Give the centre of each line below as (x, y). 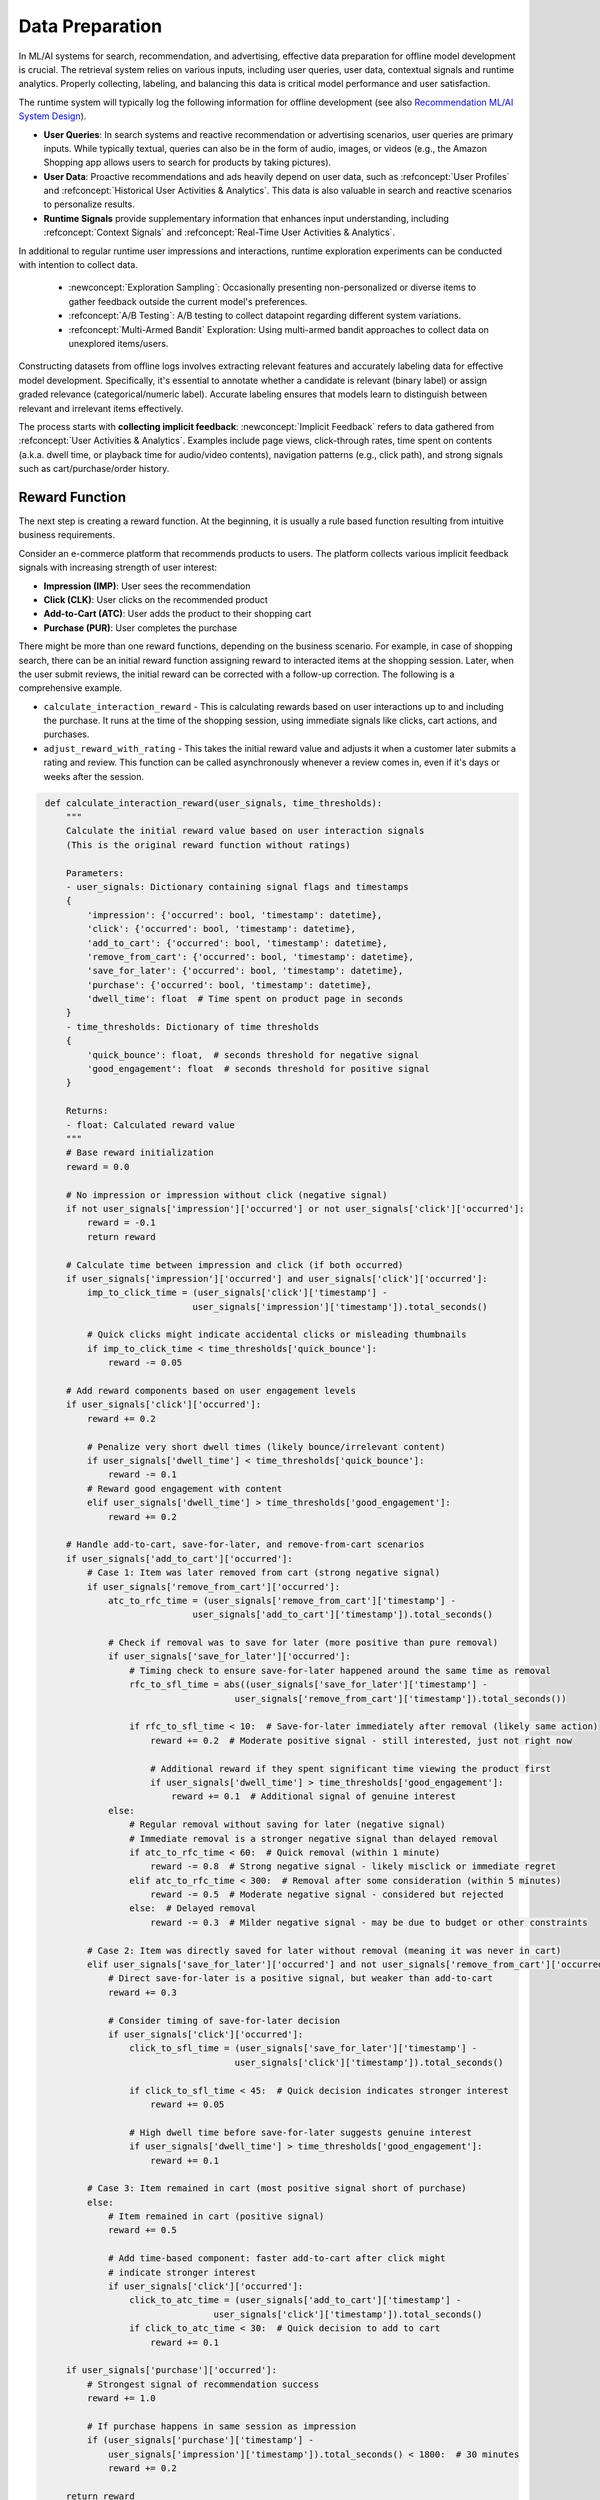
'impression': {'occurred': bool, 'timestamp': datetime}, (234, 914)
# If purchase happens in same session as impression (221, 2426)
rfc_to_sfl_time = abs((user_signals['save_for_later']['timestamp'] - (308, 1684)
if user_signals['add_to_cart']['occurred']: (179, 1558)
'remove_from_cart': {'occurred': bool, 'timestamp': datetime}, (250, 956)
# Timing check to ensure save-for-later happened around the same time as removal (340, 1670)
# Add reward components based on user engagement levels (211, 1391)
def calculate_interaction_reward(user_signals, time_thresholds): (214, 803)
